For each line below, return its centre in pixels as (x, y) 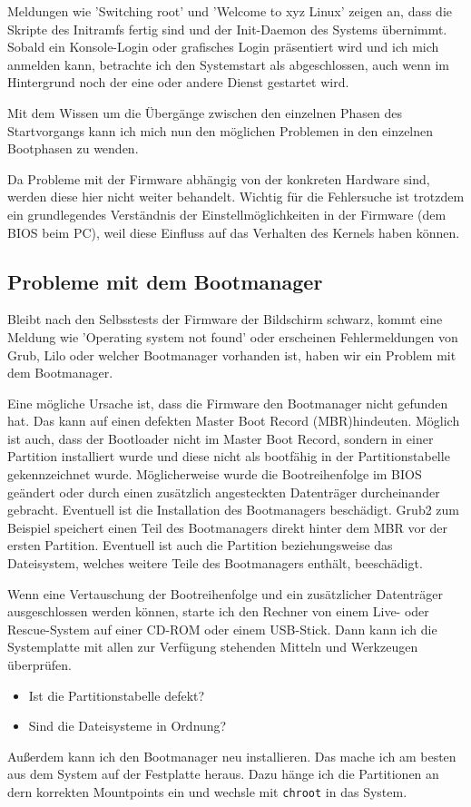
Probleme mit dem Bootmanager (165, 281)
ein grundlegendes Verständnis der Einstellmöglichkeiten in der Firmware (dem (227, 214)
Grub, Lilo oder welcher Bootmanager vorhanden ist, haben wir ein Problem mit (232, 354)
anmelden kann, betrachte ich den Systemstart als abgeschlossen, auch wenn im (229, 64)
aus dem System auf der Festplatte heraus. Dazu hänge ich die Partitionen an (223, 774)
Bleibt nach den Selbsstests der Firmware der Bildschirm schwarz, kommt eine (225, 319)
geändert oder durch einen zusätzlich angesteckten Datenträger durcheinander (224, 492)
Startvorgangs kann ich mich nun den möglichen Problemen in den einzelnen (221, 130)
